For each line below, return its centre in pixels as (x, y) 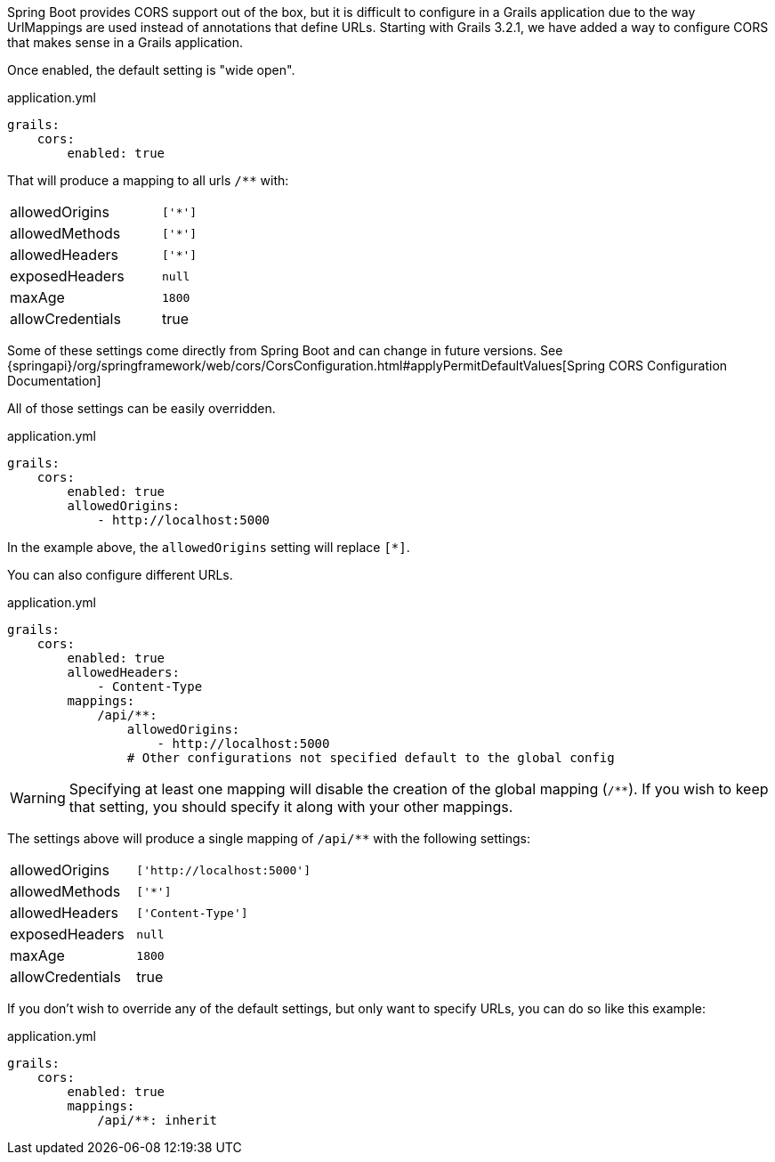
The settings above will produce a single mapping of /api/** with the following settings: (269, 838)
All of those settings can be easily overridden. (141, 408)
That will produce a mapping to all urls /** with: (148, 180)
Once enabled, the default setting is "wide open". (151, 70)
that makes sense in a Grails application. (125, 42)
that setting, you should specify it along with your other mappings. (291, 807)
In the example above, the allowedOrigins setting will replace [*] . (209, 547)
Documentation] (54, 381)
